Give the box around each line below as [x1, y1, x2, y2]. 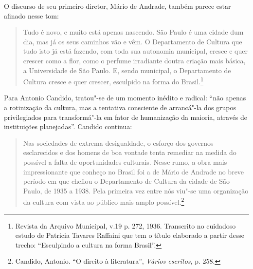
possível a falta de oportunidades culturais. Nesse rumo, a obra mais [23, 156, 227, 167]
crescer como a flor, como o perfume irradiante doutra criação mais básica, [23, 55, 246, 65]
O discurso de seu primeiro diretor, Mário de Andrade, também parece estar [4, 1, 231, 11]
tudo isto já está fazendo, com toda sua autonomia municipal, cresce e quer [23, 46, 248, 56]
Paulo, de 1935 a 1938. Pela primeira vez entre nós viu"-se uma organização [23, 185, 249, 195]
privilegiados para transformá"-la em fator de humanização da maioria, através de [4, 112, 248, 122]
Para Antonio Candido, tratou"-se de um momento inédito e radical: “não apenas [4, 93, 246, 103]
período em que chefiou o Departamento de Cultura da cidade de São [23, 176, 230, 186]
